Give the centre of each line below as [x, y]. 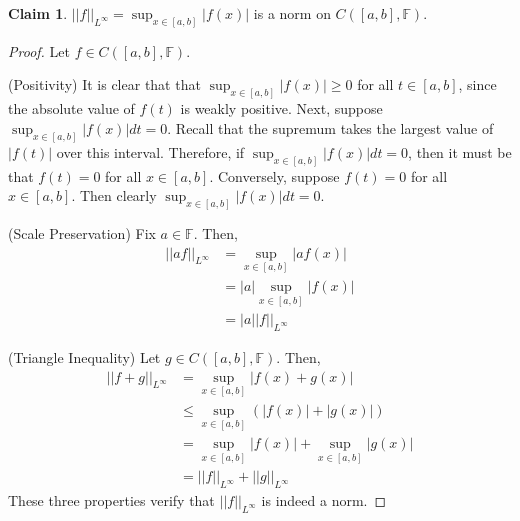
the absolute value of [71, 108]
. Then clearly [114, 195]
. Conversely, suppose [274, 175]
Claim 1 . [38, 13]
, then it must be [460, 151]
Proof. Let [39, 50]
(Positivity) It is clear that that [104, 84]
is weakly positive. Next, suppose [281, 108]
